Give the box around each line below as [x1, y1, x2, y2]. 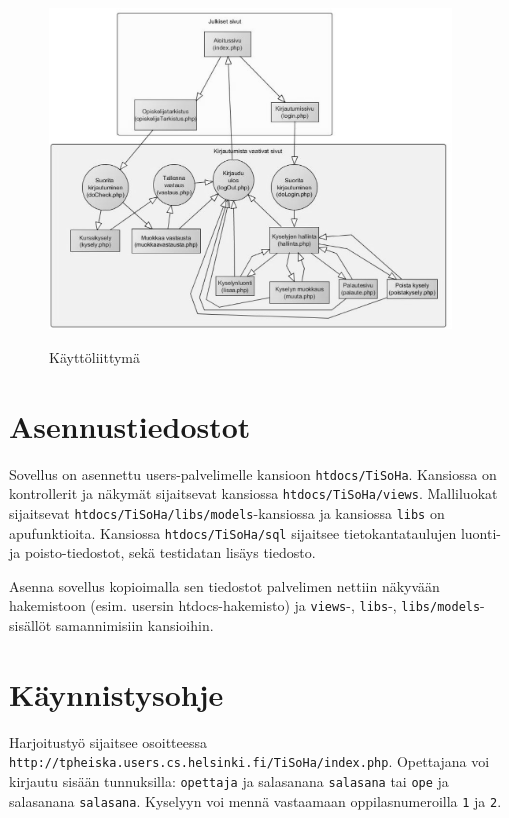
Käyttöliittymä [49, 346, 141, 367]
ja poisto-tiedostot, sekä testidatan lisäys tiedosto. [9, 542, 316, 563]
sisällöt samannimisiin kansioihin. [9, 615, 214, 636]
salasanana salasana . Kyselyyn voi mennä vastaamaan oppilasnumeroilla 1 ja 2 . [9, 790, 502, 811]
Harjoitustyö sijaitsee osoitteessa [9, 731, 208, 752]
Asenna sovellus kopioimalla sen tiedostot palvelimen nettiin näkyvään [9, 575, 440, 596]
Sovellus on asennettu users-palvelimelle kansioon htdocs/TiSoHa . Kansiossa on [9, 463, 497, 484]
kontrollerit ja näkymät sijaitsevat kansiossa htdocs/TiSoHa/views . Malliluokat [9, 483, 498, 504]
